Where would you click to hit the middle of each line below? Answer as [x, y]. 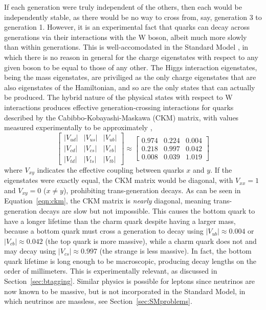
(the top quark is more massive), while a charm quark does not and [151, 241]
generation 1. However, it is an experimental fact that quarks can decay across [127, 27]
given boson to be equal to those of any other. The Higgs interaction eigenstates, [131, 67]
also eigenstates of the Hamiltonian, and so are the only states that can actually [130, 87]
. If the [221, 169]
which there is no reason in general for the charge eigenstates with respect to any [131, 57]
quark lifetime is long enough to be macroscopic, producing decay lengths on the [130, 261]
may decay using [30, 251]
